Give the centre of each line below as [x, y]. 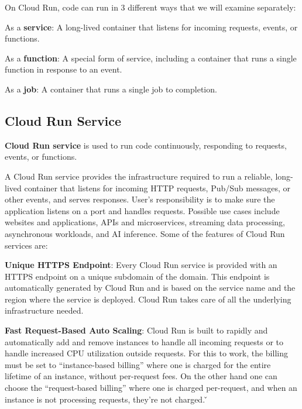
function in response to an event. [64, 69]
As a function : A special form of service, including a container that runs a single [151, 58]
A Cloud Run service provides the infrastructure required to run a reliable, [139, 176]
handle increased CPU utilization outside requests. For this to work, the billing [146, 353]
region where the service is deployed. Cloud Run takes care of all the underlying [148, 299]
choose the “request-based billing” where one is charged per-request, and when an [151, 388]
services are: [26, 245]
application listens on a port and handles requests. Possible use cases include [142, 210]
